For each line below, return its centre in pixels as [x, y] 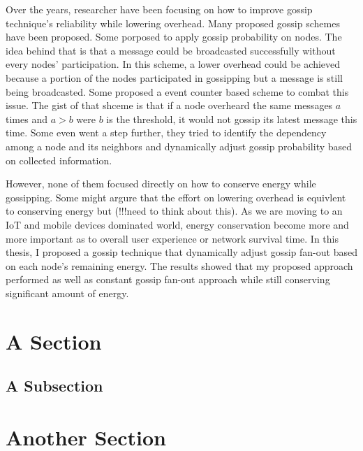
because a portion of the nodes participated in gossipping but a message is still [174, 77]
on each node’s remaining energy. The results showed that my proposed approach [179, 265]
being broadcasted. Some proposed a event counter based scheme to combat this [177, 91]
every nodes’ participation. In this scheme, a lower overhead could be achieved [173, 64]
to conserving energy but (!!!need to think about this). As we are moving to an [174, 211]
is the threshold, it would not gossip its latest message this [232, 119]
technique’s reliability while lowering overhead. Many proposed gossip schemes [173, 23]
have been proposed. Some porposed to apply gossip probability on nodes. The [174, 37]
